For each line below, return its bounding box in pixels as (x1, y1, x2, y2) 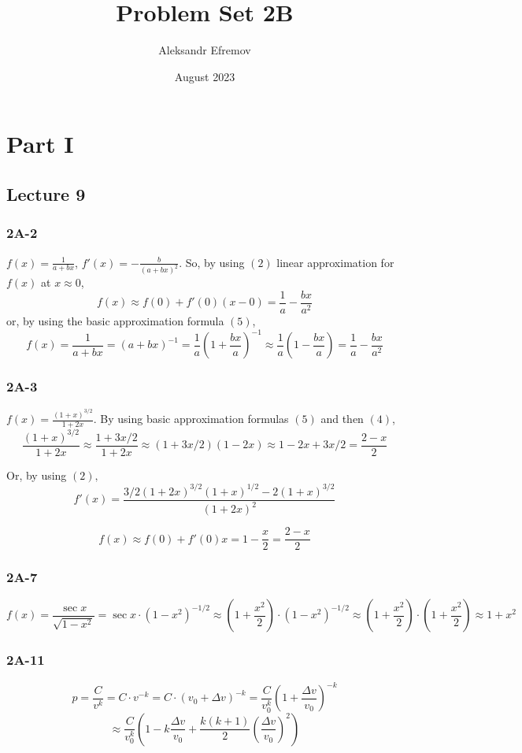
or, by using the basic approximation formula (6, 313, 224, 329)
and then (320, 410, 364, 427)
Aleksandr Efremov (158, 42, 251, 58)
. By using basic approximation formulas (93, 410, 289, 427)
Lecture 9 (6, 181, 86, 206)
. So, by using (179, 254, 245, 270)
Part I (6, 128, 74, 160)
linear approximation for (276, 254, 394, 270)
